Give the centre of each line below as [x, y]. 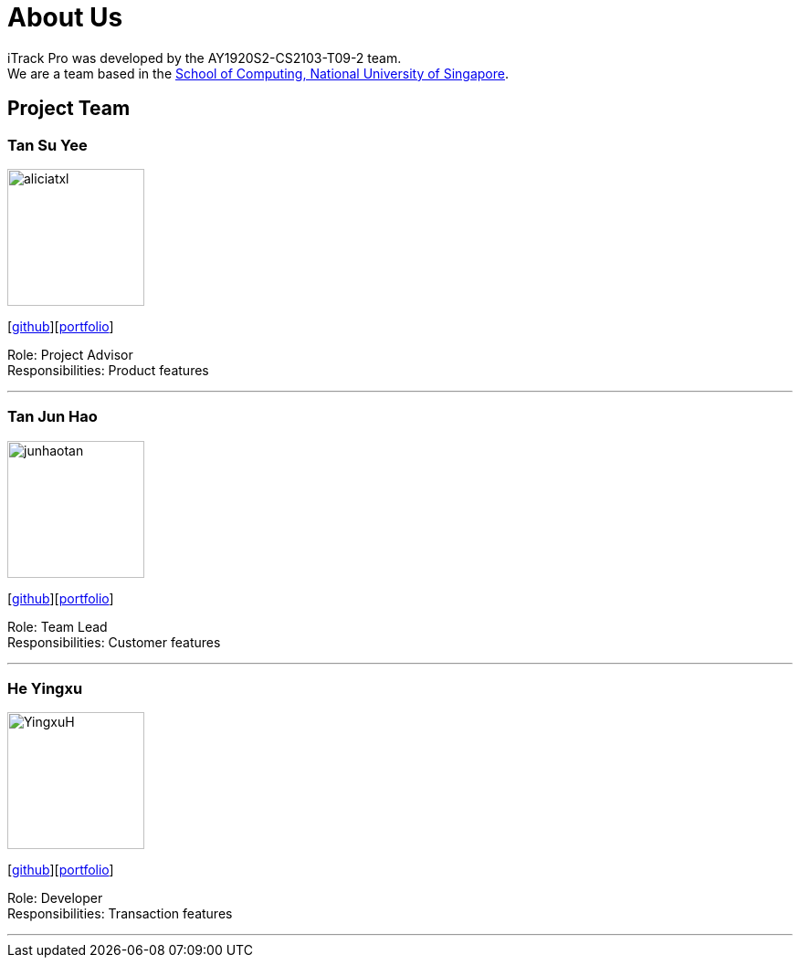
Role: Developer [55, 898]
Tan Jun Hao [53, 417]
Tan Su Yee [47, 145]
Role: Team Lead [58, 626]
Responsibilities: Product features [108, 370]
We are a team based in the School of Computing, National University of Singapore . [258, 73]
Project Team [69, 109]
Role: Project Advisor [70, 354]
